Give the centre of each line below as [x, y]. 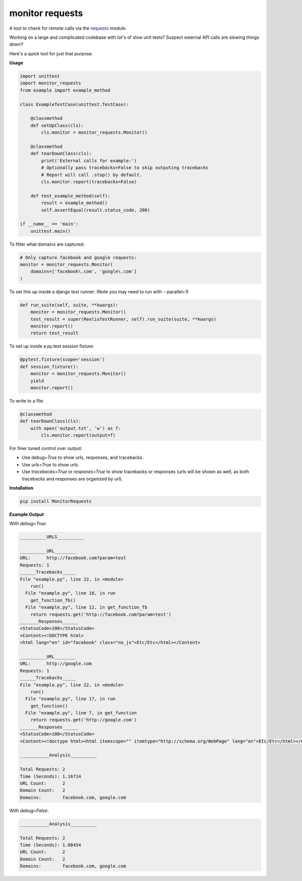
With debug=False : [29, 811]
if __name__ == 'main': [49, 224]
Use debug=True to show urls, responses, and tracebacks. [83, 457]
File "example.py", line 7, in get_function [81, 713]
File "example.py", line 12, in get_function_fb [87, 607]
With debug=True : [28, 524]
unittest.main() [50, 231]
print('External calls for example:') [89, 161]
